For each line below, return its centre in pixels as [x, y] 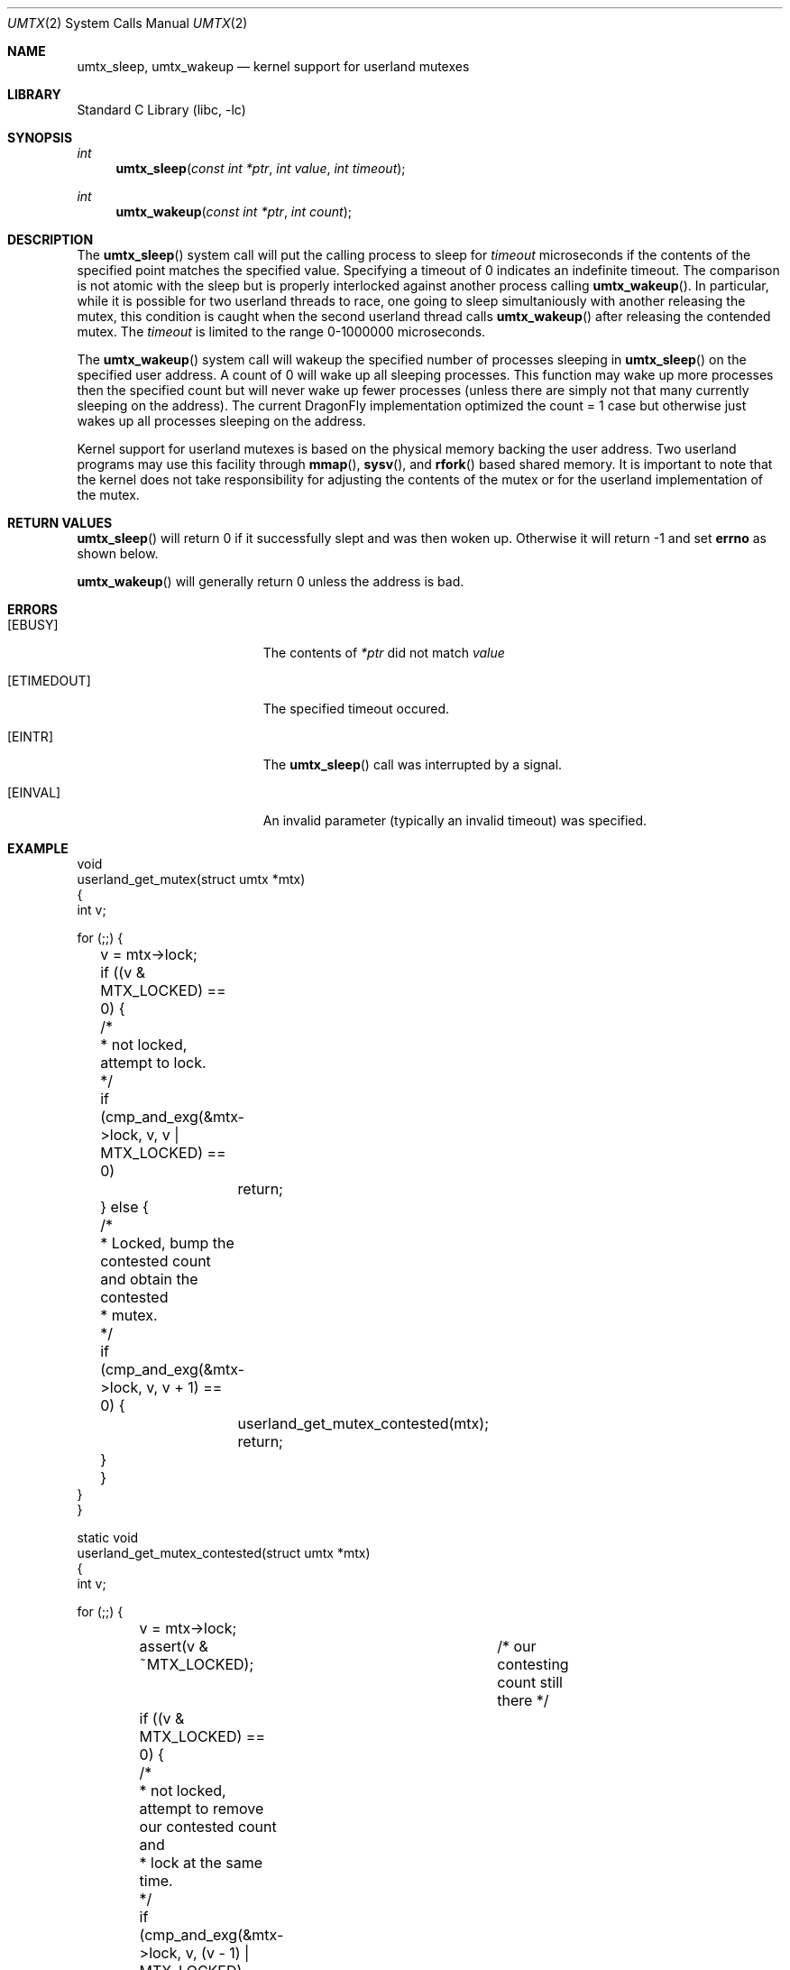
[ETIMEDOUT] [49, 681]
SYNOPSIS [40, 138]
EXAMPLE [38, 848]
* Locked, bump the [167, 1243]
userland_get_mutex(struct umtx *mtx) [191, 879]
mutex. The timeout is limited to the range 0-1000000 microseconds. [281, 331]
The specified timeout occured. [356, 709]
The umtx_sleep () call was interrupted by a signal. [413, 764]
